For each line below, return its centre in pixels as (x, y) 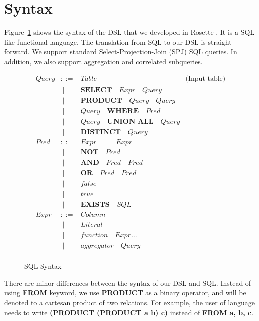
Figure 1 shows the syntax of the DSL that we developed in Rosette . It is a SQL (129, 32)
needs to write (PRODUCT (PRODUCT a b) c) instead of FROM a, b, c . (129, 312)
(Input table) (206, 78)
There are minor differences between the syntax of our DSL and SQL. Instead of (128, 283)
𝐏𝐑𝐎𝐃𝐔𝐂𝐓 (101, 100)
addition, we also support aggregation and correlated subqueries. (103, 61)
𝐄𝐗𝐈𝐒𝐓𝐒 (95, 205)
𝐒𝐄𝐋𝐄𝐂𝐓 (96, 90)
